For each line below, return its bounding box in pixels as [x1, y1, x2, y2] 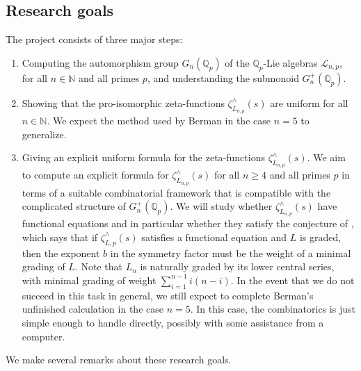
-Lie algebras [263, 55, 318, 69]
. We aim [307, 150, 346, 165]
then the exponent [22, 245, 100, 260]
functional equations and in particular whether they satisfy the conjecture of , [22, 216, 354, 231]
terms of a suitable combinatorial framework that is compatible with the [22, 185, 331, 199]
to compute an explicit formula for [22, 167, 169, 182]
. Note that [74, 259, 122, 274]
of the [225, 55, 250, 69]
